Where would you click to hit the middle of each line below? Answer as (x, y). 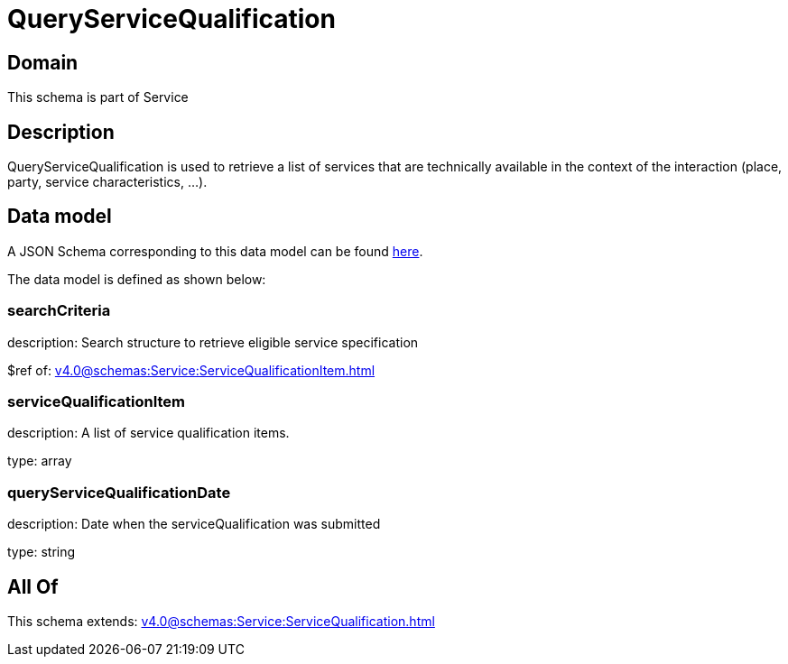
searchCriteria (59, 311)
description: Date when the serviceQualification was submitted (194, 524)
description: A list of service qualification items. (148, 433)
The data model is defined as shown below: (137, 279)
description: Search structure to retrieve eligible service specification (213, 342)
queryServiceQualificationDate (119, 492)
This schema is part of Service (98, 97)
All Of (33, 586)
